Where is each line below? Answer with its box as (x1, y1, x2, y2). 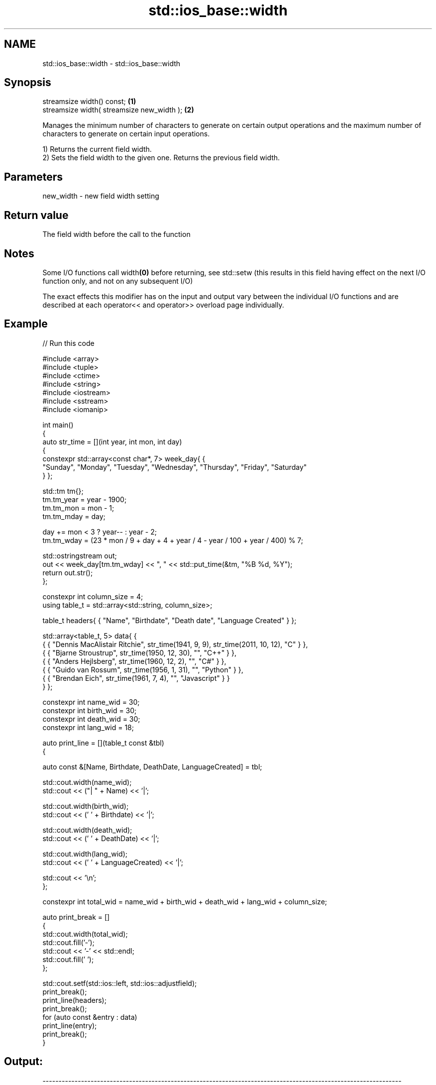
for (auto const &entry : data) (42, 1012, 137, 1021)
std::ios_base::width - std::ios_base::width (42, 59, 181, 68)
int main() (42, 420, 74, 429)
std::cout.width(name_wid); (42, 777, 132, 786)
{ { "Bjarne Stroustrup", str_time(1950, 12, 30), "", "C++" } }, (42, 648, 237, 657)
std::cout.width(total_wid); (42, 929, 128, 938)
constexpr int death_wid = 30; (42, 714, 140, 723)
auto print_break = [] (42, 912, 110, 921)
